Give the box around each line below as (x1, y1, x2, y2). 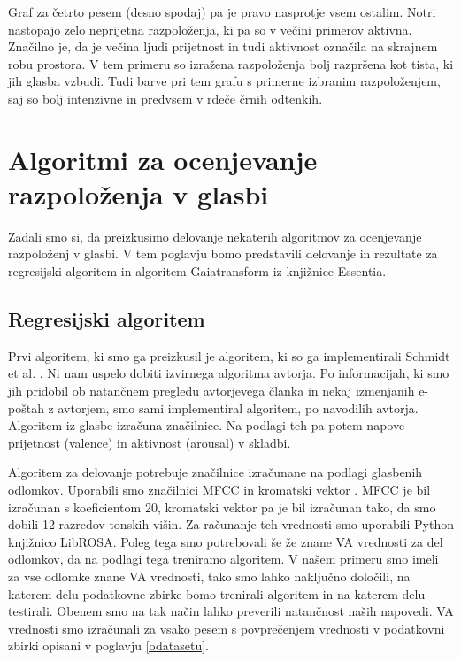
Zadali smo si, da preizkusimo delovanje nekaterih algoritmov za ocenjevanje (8, 227, 422, 245)
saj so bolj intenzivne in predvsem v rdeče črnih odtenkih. (8, 88, 323, 107)
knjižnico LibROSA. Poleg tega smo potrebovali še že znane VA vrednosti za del (8, 532, 443, 550)
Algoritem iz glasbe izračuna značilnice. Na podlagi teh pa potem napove (8, 416, 405, 434)
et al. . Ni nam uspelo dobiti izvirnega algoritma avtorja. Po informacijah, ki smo (8, 364, 449, 382)
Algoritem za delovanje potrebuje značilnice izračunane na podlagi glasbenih (8, 463, 423, 481)
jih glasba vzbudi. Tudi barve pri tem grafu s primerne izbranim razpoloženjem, (8, 72, 441, 90)
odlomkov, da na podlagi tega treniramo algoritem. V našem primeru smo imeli (8, 550, 439, 568)
